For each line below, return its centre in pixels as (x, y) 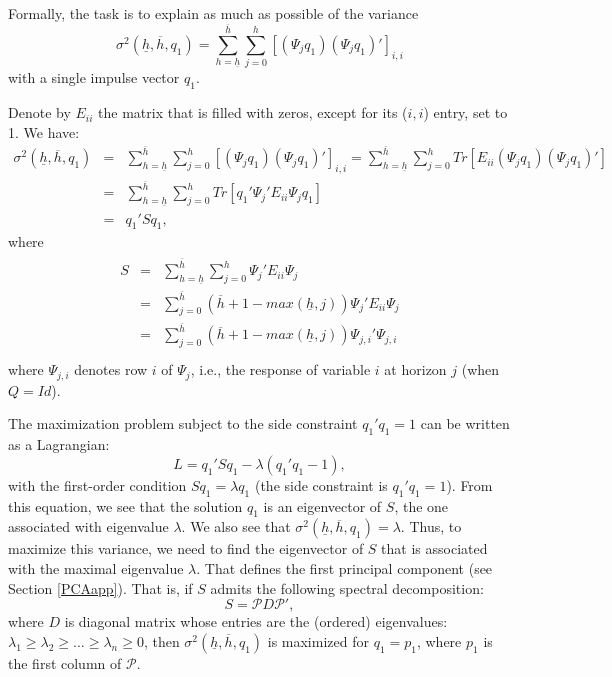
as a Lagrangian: (59, 444)
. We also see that (236, 526)
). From (469, 484)
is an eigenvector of (322, 505)
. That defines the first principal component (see (344, 567)
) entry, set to (465, 112)
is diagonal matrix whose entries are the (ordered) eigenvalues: (256, 621)
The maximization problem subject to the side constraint (183, 423)
